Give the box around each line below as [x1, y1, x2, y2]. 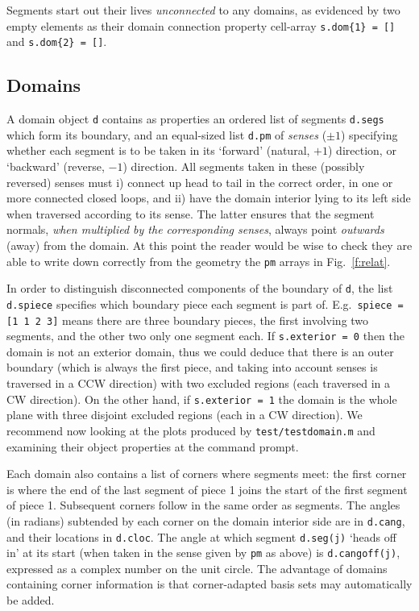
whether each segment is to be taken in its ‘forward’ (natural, [6, 142, 310, 159]
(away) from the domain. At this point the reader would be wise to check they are [6, 236, 413, 253]
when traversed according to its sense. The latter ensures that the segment [6, 205, 375, 222]
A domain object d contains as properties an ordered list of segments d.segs [6, 110, 384, 127]
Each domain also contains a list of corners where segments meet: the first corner [6, 465, 407, 482]
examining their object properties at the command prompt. [6, 438, 299, 455]
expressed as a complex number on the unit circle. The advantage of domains [6, 559, 388, 576]
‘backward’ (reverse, [6, 158, 105, 175]
